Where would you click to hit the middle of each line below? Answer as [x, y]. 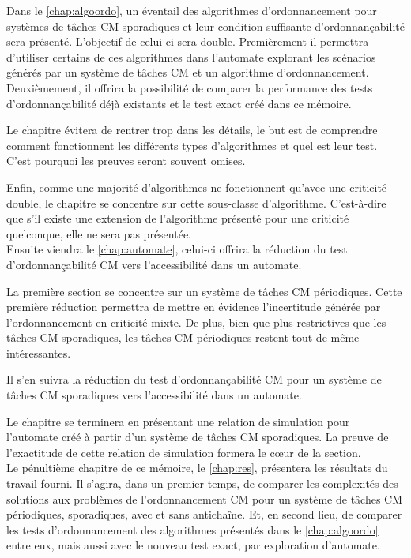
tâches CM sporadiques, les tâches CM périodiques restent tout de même [183, 337]
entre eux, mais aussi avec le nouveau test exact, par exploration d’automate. [193, 545]
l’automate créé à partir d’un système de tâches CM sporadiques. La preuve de [198, 437]
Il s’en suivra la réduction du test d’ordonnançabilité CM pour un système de [194, 379]
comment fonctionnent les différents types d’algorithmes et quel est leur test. [192, 145]
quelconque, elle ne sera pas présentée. [99, 233]
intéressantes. [39, 352]
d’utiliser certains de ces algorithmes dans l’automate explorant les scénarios [191, 56]
